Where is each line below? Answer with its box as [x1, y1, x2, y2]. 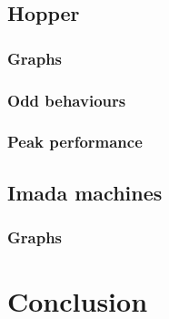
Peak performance [7, 130, 143, 153]
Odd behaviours [7, 88, 126, 111]
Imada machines [7, 178, 163, 206]
